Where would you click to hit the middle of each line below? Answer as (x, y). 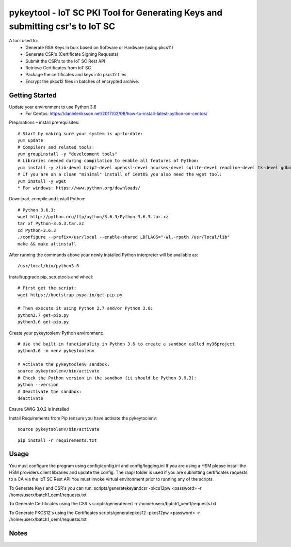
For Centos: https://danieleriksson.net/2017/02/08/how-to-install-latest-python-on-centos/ (117, 113)
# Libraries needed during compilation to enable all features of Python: (108, 161)
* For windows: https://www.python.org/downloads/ (79, 188)
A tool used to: (24, 41)
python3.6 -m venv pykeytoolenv (56, 351)
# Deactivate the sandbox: (50, 391)
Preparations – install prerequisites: (44, 122)
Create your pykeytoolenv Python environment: (56, 333)
